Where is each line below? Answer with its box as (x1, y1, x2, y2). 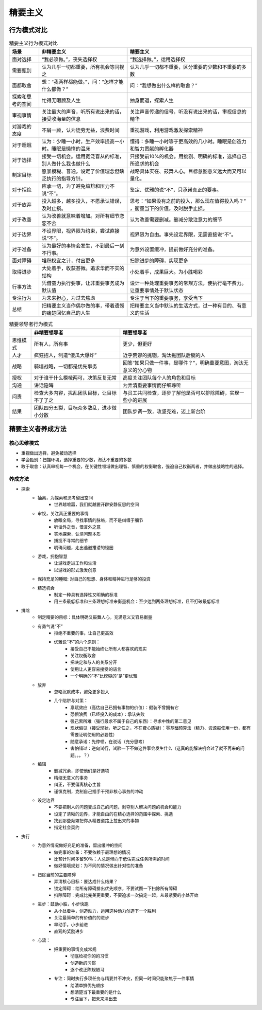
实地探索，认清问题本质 (54, 531, 101, 537)
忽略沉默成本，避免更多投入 (54, 689, 109, 695)
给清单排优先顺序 (70, 982, 104, 988)
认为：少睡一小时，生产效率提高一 (41, 138, 120, 145)
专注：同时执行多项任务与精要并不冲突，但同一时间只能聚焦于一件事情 (54, 975, 194, 981)
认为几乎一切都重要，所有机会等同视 (41, 64, 125, 71)
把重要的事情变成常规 (54, 946, 97, 952)
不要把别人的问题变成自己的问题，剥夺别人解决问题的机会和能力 (54, 804, 181, 810)
